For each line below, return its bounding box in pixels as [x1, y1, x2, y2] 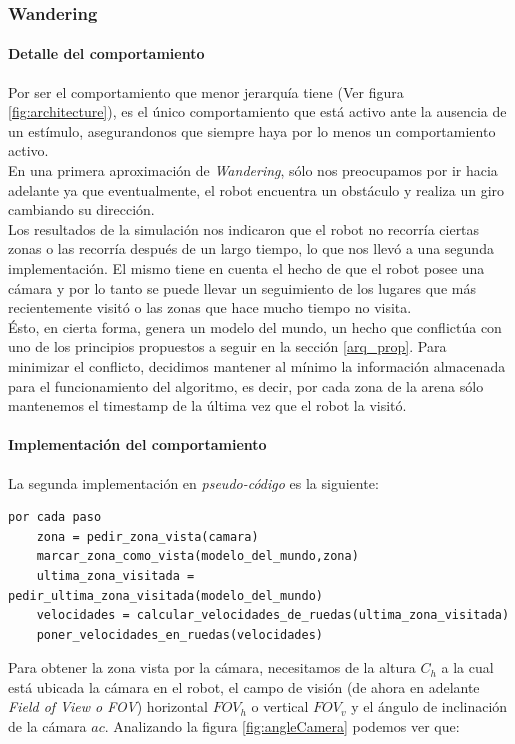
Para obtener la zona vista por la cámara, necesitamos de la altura [8, 657, 416, 678]
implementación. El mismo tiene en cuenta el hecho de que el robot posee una [8, 257, 485, 278]
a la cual [441, 657, 494, 678]
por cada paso [8, 510, 102, 525]
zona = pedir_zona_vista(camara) [36, 529, 259, 544]
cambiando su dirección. [8, 199, 155, 220]
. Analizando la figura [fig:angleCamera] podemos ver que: [104, 716, 460, 737]
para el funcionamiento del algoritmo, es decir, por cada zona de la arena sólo [8, 375, 484, 396]
